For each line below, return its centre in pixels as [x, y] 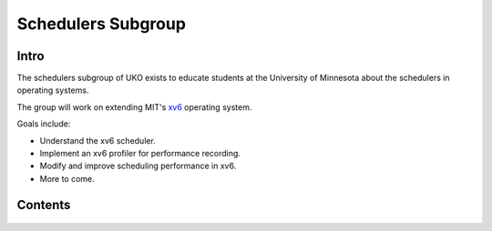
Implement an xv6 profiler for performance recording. [140, 154]
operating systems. [53, 90]
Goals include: [44, 124]
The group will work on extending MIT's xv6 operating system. [134, 107]
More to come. [67, 178]
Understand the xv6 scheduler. [98, 140]
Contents [44, 205]
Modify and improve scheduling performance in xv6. [138, 166]
